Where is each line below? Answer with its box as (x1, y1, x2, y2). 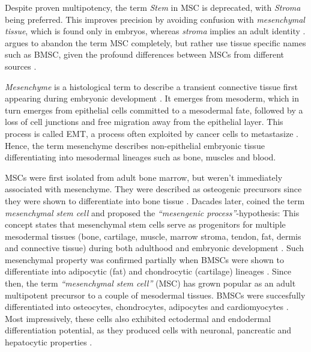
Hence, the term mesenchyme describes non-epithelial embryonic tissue (5, 139, 265, 151)
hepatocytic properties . (5, 336, 92, 348)
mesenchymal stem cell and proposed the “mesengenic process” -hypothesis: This (5, 206, 300, 219)
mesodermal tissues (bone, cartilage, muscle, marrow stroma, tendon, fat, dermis (5, 229, 301, 242)
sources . (5, 59, 37, 72)
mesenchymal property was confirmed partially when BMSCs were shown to (5, 253, 285, 266)
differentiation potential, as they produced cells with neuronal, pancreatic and (5, 324, 292, 336)
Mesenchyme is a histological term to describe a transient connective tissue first (5, 80, 298, 93)
